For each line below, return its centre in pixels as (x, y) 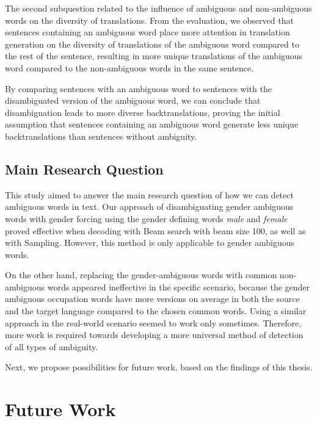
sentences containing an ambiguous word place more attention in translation (148, 32)
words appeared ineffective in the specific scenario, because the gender (179, 286)
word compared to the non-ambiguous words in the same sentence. (129, 67)
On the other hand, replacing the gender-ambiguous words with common (141, 275)
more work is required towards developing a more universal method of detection (154, 335)
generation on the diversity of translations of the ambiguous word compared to (152, 44)
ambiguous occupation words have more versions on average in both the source (152, 299)
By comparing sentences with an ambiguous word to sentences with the (138, 88)
